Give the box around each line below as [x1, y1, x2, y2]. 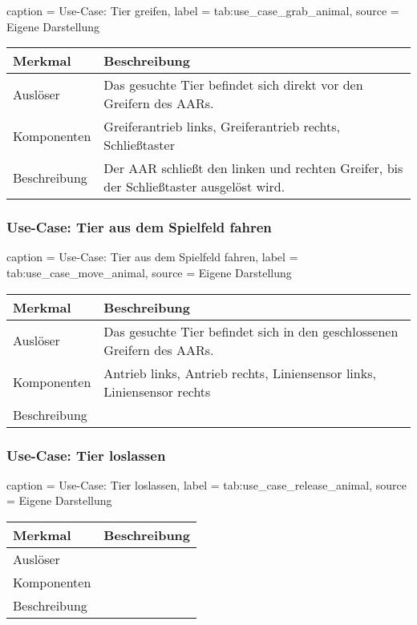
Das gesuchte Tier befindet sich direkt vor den [103, 75, 363, 95]
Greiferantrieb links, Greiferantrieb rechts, [103, 117, 340, 136]
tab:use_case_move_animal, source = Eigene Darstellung [6, 264, 292, 280]
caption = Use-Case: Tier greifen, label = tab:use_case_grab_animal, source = [6, 2, 399, 18]
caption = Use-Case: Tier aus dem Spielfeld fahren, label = [6, 248, 298, 265]
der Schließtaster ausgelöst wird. [103, 177, 285, 196]
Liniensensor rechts [103, 381, 211, 401]
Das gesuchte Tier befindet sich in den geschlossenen [103, 321, 399, 341]
